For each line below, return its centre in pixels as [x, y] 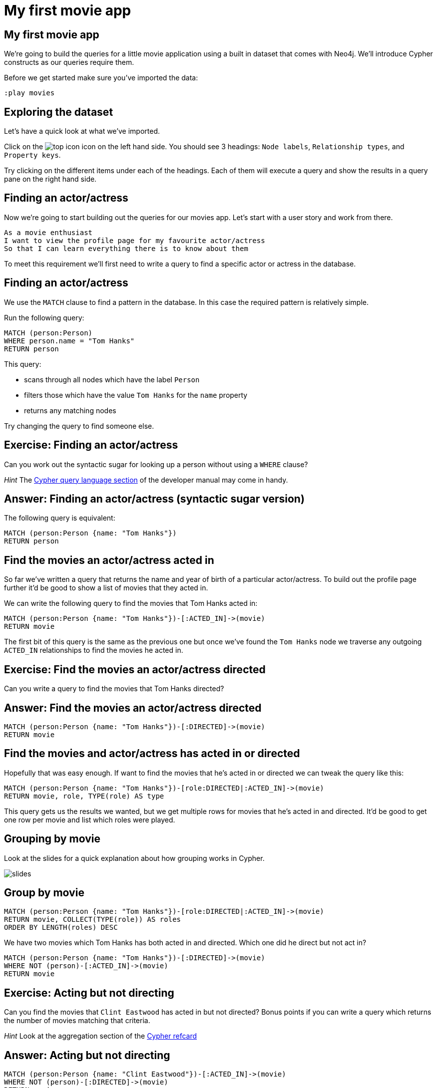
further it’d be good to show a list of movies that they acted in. [106, 588]
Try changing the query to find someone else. [79, 426]
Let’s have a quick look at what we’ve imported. [82, 131]
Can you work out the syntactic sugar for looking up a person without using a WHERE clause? [156, 464]
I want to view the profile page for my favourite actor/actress [135, 240]
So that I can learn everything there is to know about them [126, 248]
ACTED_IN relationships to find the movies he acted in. [94, 650]
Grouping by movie [52, 839]
